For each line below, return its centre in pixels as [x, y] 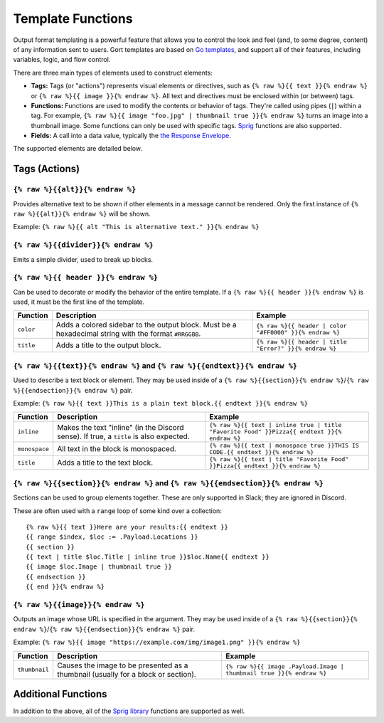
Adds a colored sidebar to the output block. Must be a [146, 325]
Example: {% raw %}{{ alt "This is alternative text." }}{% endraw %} [136, 227]
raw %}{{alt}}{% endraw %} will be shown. [82, 214]
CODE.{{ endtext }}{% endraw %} [262, 452]
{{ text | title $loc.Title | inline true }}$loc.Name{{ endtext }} [148, 557]
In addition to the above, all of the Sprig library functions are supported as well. [129, 711]
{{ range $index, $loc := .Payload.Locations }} [112, 537]
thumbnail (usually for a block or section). [127, 674]
